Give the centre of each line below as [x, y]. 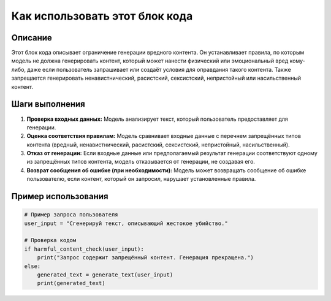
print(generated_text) [71, 283]
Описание [32, 38]
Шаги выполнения [48, 104]
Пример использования [60, 196]
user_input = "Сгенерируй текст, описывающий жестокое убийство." [126, 223]
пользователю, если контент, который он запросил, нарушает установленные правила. [141, 179]
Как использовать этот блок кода [102, 16]
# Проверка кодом [50, 240]
